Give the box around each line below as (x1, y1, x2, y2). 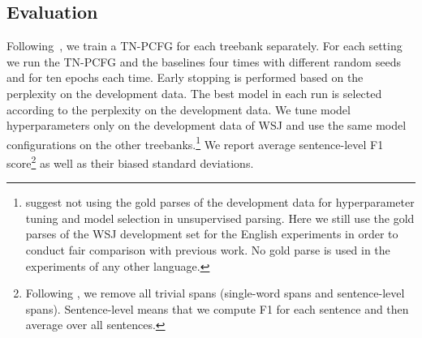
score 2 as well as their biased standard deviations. (6, 152, 254, 171)
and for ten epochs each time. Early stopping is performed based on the (6, 69, 364, 86)
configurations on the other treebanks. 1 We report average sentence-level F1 (6, 133, 384, 152)
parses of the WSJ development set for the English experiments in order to (25, 225, 398, 242)
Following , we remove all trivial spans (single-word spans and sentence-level (25, 285, 405, 302)
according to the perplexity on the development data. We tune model (6, 101, 351, 118)
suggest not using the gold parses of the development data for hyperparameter (25, 194, 415, 211)
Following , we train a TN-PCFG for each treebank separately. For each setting (6, 37, 403, 54)
